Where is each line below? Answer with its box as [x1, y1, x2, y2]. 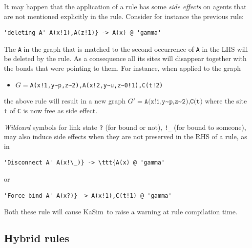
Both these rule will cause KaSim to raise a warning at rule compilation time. [4, 207, 238, 217]
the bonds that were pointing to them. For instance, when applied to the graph [4, 63, 241, 73]
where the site [205, 96, 247, 106]
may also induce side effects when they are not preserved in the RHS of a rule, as [4, 131, 247, 142]
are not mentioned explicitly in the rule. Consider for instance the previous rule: [4, 11, 244, 21]
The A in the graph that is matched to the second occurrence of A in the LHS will [4, 43, 248, 54]
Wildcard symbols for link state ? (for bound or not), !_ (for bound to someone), [4, 122, 246, 132]
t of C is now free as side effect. [4, 105, 98, 115]
